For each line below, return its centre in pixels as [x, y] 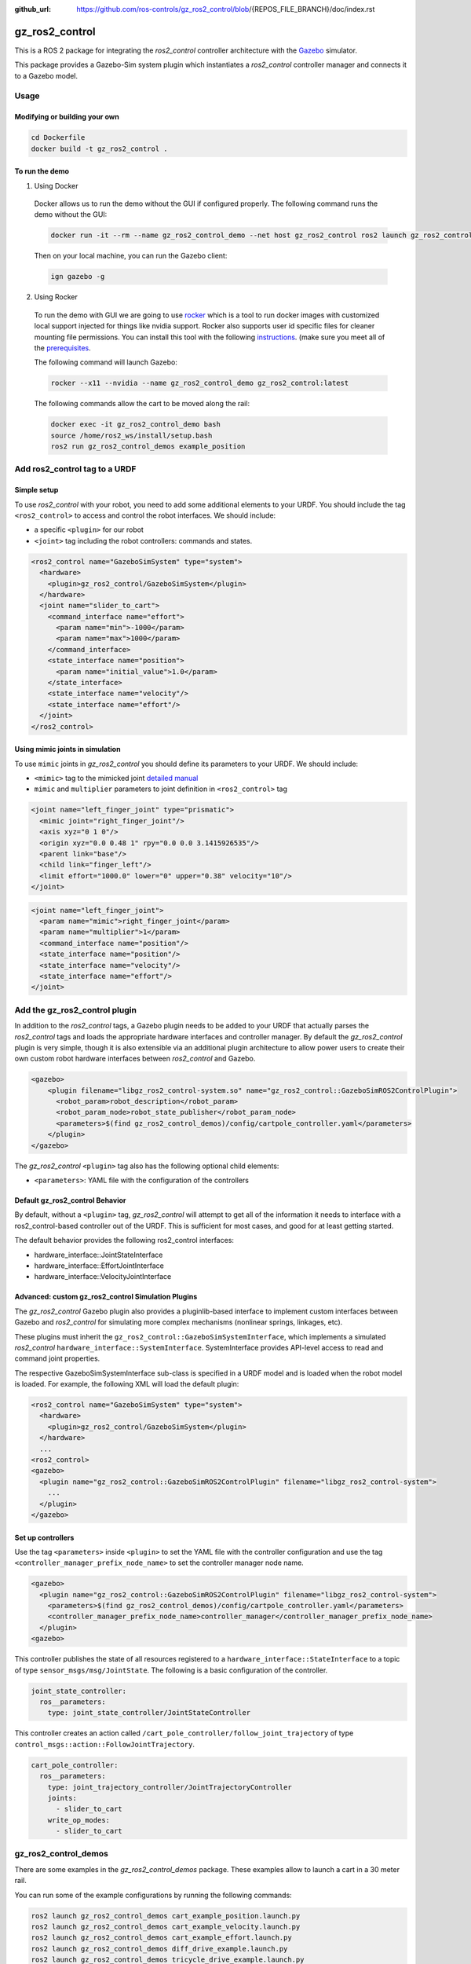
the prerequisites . [63, 348]
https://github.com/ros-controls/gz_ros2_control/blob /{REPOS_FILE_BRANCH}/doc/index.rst [226, 9]
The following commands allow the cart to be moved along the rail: [142, 404]
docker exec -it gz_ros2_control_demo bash [136, 425]
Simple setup [37, 490]
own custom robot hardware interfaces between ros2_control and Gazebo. [135, 1059]
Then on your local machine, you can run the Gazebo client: [131, 256]
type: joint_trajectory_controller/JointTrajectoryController [170, 1787]
